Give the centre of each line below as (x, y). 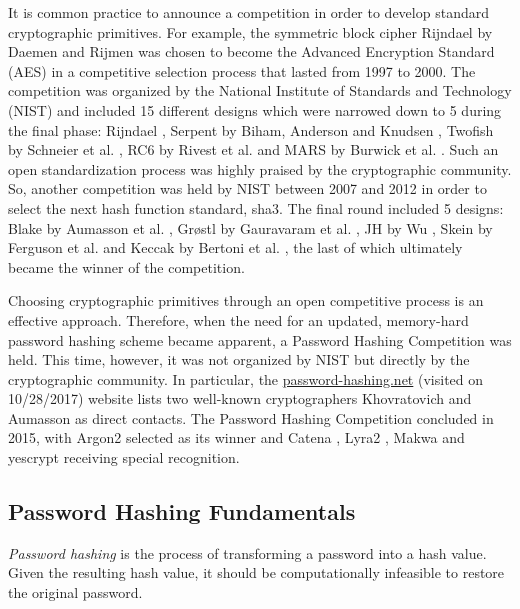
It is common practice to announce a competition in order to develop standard (248, 12)
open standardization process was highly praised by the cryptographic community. (260, 168)
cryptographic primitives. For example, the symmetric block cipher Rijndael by (250, 31)
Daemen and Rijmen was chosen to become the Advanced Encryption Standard (251, 51)
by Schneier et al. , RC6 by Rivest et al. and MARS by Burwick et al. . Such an (253, 149)
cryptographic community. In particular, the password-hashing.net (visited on (246, 378)
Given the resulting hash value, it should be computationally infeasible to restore (256, 572)
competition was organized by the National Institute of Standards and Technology (260, 90)
